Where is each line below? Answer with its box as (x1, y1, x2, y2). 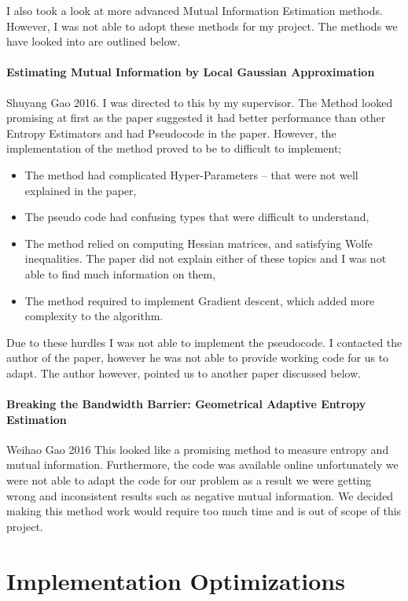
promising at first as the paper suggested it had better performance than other (6, 109, 386, 126)
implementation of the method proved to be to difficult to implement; (6, 140, 342, 157)
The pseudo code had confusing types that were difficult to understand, (24, 208, 369, 225)
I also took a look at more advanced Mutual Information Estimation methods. (6, 2, 383, 18)
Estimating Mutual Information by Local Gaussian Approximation (6, 64, 375, 80)
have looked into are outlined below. (6, 33, 181, 50)
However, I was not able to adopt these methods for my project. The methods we (6, 17, 398, 34)
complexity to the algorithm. (24, 308, 164, 324)
